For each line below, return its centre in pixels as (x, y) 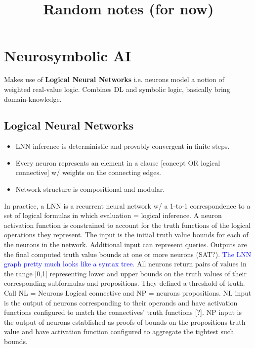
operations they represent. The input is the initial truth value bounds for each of (126, 235)
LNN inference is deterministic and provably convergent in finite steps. (123, 146)
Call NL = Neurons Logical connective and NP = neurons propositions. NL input (128, 293)
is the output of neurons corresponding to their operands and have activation (121, 302)
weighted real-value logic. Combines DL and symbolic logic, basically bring (117, 89)
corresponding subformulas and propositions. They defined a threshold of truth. (125, 283)
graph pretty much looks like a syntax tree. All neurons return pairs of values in (125, 264)
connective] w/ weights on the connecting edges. (88, 172)
